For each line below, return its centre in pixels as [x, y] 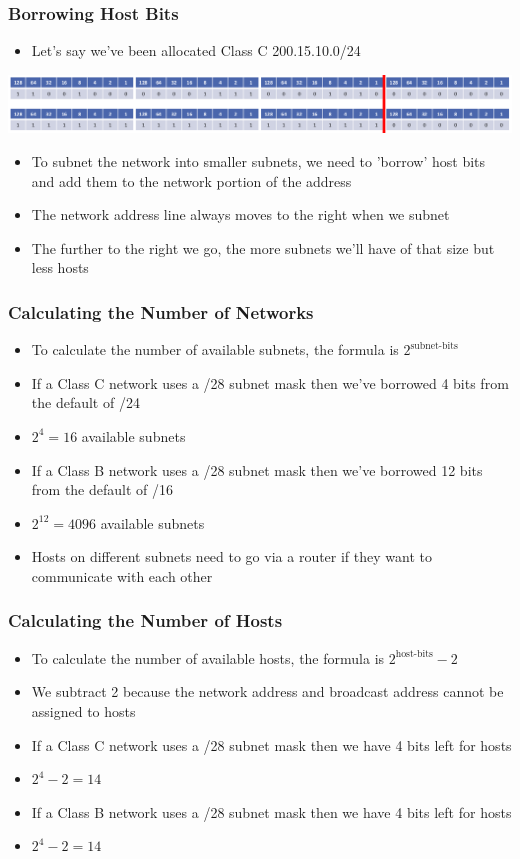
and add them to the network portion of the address [191, 180]
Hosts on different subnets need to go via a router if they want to [231, 556]
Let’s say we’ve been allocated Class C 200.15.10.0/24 [196, 50]
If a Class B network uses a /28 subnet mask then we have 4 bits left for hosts [271, 811]
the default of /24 [85, 402]
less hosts [60, 267]
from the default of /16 [102, 489]
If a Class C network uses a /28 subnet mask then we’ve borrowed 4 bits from [270, 382]
